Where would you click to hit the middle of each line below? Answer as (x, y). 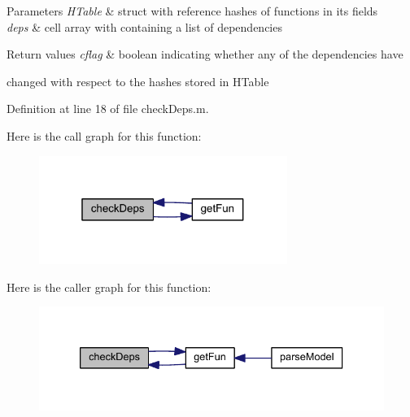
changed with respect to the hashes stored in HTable (138, 81)
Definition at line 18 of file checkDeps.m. (108, 109)
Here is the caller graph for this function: (109, 287)
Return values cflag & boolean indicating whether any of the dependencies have (205, 54)
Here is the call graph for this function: (104, 135)
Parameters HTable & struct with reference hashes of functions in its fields (192, 11)
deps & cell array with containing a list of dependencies (144, 26)
